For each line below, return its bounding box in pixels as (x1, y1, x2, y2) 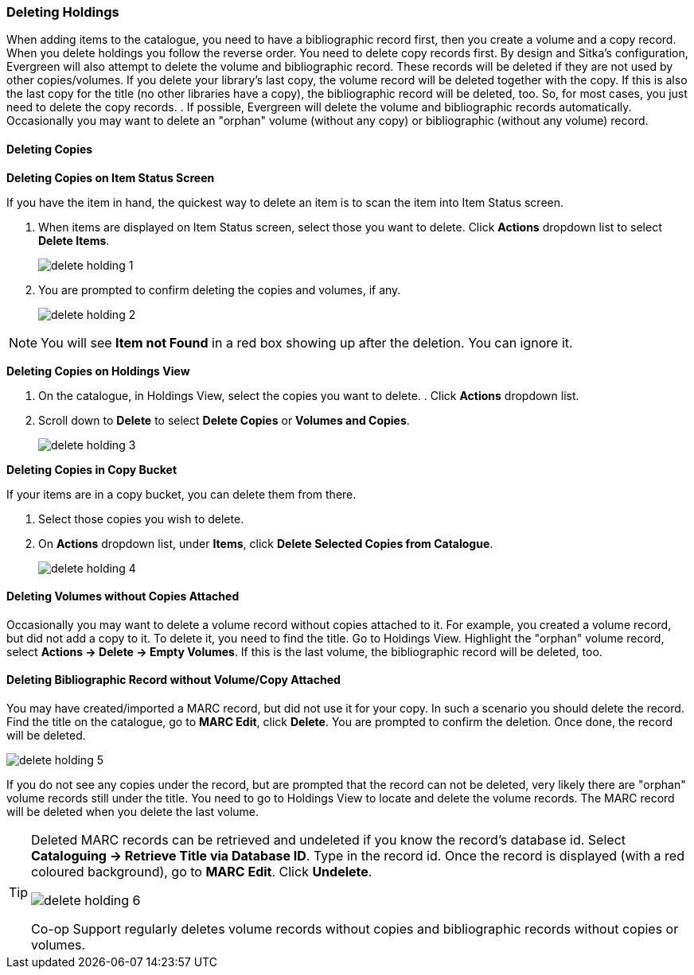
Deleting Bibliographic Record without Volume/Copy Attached (6, 673, 341, 687)
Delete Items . (38, 233, 110, 247)
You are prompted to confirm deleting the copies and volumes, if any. (38, 282, 401, 297)
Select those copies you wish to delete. (38, 511, 244, 526)
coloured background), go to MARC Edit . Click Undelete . (31, 864, 372, 880)
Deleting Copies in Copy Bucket (6, 462, 177, 476)
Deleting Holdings (6, 4, 119, 20)
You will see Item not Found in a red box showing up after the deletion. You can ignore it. (41, 334, 573, 351)
